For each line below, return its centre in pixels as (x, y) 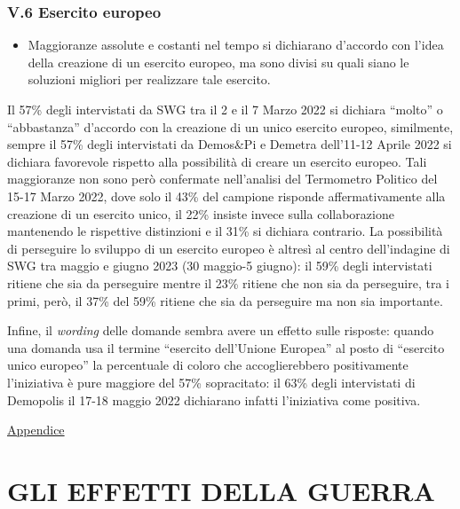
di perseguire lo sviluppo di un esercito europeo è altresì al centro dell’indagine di (229, 248)
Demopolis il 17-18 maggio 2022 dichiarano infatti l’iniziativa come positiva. (214, 399)
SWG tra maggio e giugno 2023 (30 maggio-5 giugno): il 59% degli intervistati (220, 266)
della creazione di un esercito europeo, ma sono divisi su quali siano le (218, 62)
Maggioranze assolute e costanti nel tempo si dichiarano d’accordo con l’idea (236, 45)
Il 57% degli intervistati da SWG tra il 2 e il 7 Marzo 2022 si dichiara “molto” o (225, 109)
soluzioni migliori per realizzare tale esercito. (149, 79)
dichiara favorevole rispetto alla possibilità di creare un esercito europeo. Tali (217, 161)
